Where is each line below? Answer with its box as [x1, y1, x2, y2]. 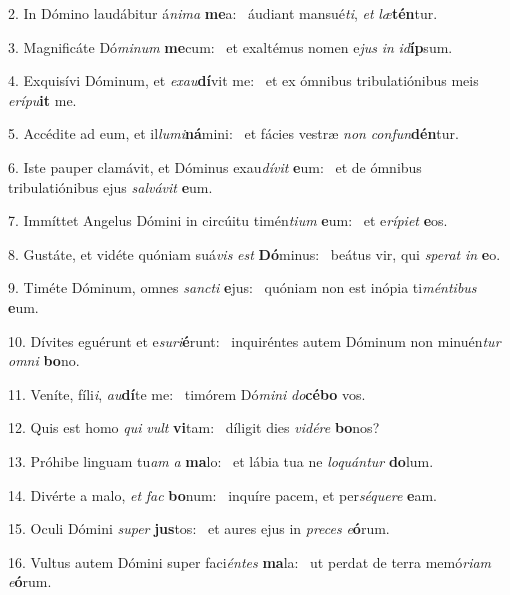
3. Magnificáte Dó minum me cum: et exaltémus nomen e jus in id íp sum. [8, 36, 453, 57]
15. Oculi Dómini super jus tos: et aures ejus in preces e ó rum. [8, 518, 390, 539]
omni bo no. [8, 350, 80, 371]
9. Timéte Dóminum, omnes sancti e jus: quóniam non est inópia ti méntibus [8, 277, 477, 298]
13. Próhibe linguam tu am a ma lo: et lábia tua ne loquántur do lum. [8, 450, 434, 471]
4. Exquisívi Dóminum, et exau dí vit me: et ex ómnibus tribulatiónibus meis [8, 70, 479, 91]
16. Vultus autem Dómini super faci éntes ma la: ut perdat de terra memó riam [8, 551, 492, 572]
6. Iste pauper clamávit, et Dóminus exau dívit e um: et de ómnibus [8, 156, 422, 177]
